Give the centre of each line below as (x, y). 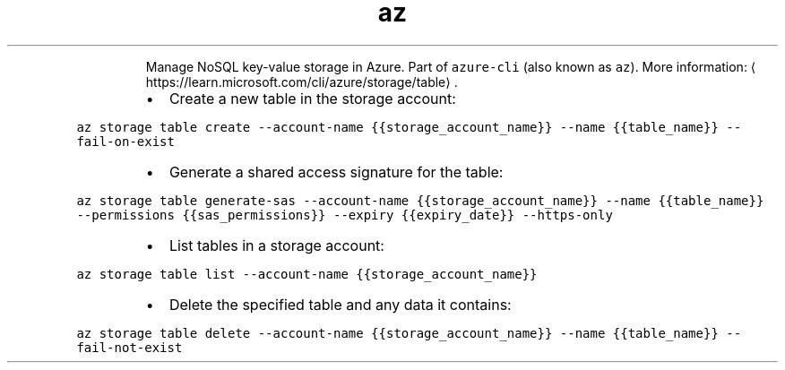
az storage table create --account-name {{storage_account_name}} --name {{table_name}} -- (409, 127)
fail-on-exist (125, 141)
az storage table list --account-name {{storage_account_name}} (307, 274)
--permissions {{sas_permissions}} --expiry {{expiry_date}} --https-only (345, 215)
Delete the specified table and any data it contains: (340, 304)
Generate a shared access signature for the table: (336, 172)
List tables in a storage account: (276, 245)
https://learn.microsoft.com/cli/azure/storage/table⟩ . (302, 82)
